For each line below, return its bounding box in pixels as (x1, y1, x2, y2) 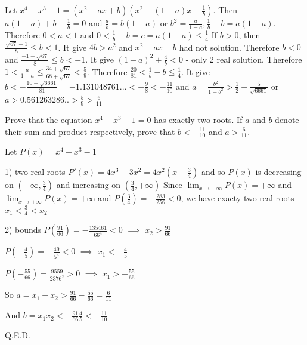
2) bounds (5, 223, 42, 236)
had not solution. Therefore (179, 41, 280, 53)
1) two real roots (5, 165, 66, 178)
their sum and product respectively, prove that (5, 125, 175, 137)
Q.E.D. (5, 329, 30, 341)
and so (201, 165, 225, 178)
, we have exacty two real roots (181, 192, 294, 204)
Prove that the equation (5, 113, 92, 126)
